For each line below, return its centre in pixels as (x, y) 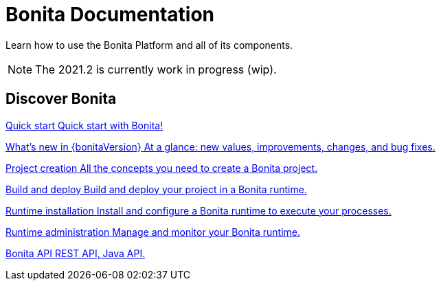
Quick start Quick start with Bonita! (84, 125)
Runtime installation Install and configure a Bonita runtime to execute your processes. (199, 210)
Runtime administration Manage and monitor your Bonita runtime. (153, 232)
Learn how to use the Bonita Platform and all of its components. (149, 45)
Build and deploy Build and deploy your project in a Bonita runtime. (156, 189)
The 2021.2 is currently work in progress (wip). (156, 69)
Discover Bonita (61, 99)
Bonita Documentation (110, 14)
